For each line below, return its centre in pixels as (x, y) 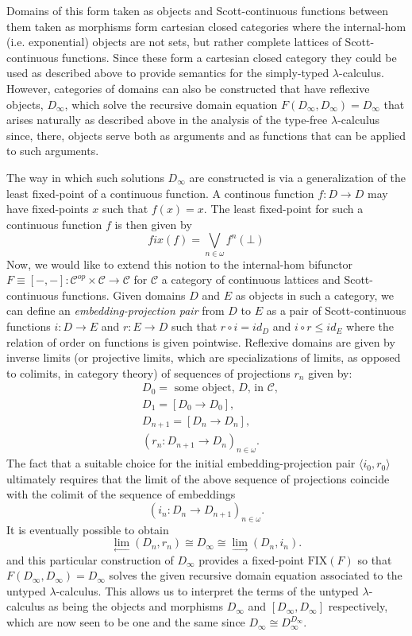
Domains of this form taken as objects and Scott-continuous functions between (197, 10)
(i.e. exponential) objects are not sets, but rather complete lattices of (174, 42)
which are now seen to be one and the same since (126, 622)
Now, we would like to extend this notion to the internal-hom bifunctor (180, 264)
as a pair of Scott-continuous (336, 310)
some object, (204, 388)
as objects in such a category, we (315, 295)
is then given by (153, 224)
